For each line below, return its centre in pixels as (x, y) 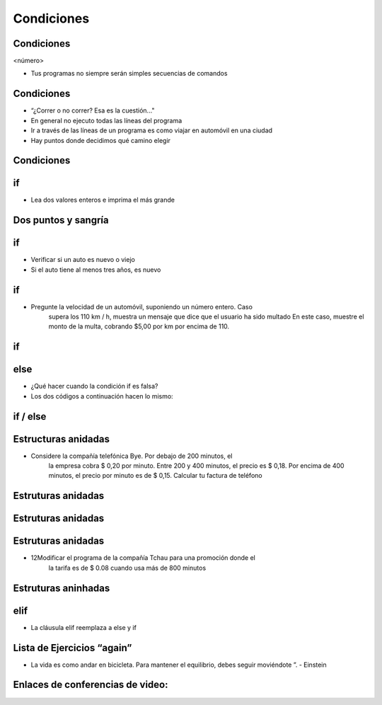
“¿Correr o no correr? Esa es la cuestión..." (93, 110)
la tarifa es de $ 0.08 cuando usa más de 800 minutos (127, 568)
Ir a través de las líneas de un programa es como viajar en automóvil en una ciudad (151, 130)
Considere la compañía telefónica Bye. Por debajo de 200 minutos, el (132, 456)
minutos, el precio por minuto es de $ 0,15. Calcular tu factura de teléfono (155, 476)
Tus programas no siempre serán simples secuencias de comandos (129, 74)
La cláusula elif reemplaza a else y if (84, 627)
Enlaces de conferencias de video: (91, 685)
